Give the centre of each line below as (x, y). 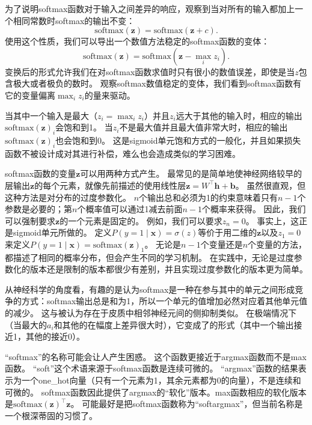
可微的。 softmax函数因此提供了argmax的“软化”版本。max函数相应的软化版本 (156, 392)
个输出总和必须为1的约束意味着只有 (209, 197)
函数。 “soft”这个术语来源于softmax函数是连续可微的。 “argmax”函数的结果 (151, 368)
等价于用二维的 (228, 232)
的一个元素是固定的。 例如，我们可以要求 (141, 220)
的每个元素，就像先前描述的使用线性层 (110, 185)
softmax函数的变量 (41, 173)
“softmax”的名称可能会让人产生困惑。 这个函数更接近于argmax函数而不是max (156, 356)
